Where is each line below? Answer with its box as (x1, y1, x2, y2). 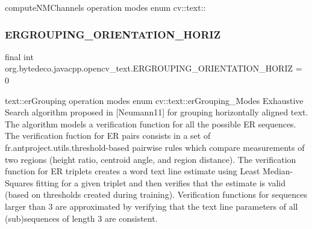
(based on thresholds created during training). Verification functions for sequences (5, 188, 308, 201)
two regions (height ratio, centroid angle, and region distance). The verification (5, 153, 296, 165)
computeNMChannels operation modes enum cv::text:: (5, 1, 206, 13)
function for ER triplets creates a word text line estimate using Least (5, 165, 260, 177)
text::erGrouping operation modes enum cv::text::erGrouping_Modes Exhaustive (5, 94, 304, 106)
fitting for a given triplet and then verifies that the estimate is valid (36, 176, 285, 189)
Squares (5, 176, 34, 189)
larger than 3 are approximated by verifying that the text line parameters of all (5, 200, 298, 212)
